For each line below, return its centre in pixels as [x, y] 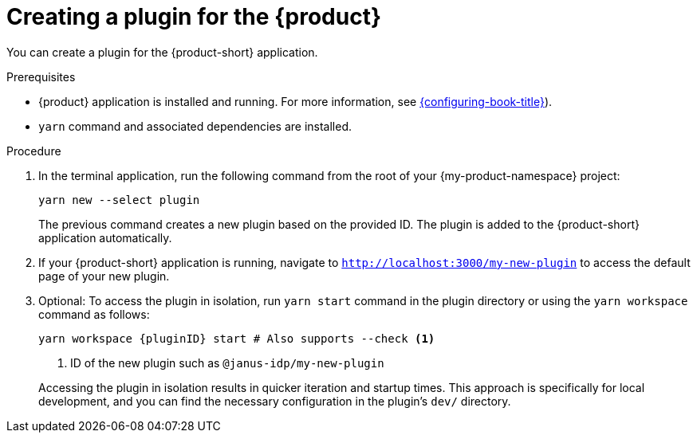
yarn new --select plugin [119, 200]
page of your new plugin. [104, 276]
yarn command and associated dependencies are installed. [195, 126]
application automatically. [105, 237]
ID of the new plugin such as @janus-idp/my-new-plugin [227, 363]
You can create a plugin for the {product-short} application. [162, 52]
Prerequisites [41, 76]
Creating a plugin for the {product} [194, 17]
